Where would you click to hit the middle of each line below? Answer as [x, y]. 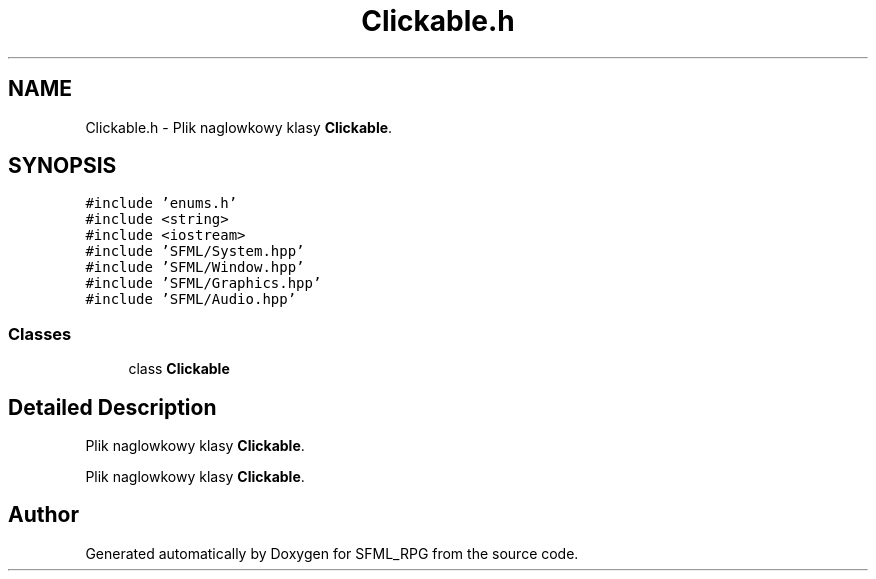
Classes [40, 333]
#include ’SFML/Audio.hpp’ [191, 299]
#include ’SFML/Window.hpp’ [195, 267]
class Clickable [179, 369]
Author [43, 515]
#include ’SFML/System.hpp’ [195, 251]
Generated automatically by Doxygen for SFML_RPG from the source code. [332, 553]
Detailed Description [112, 407]
